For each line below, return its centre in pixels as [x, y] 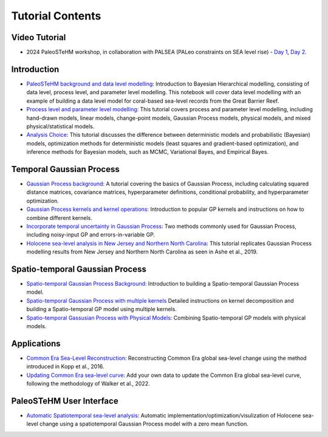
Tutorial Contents [56, 16]
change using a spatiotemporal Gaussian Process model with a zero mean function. [144, 424]
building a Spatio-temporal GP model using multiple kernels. [102, 309]
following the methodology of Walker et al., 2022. [88, 384]
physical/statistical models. [60, 126]
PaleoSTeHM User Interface [65, 401]
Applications [36, 343]
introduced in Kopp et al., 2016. [65, 366]
